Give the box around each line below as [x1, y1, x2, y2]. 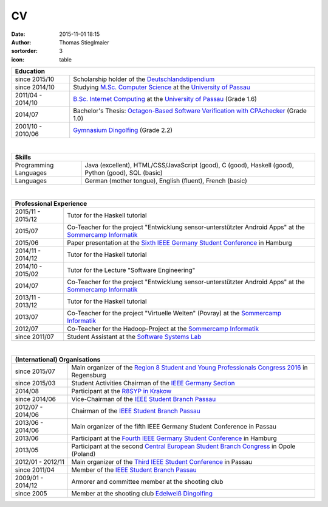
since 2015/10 [15, 75, 55, 83]
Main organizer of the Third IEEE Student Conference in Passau [71, 458, 252, 466]
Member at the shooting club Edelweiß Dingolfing [71, 489, 213, 498]
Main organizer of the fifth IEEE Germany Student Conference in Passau [71, 422, 276, 431]
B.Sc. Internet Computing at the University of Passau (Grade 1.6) [73, 95, 258, 103]
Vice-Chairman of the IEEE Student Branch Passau [71, 395, 216, 404]
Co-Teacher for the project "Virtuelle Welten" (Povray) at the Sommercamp [67, 309, 282, 317]
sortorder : [11, 47, 38, 55]
